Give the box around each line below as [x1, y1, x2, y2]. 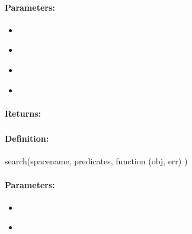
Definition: [5, 132, 49, 145]
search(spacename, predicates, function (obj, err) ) [5, 155, 188, 167]
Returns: [5, 107, 41, 119]
